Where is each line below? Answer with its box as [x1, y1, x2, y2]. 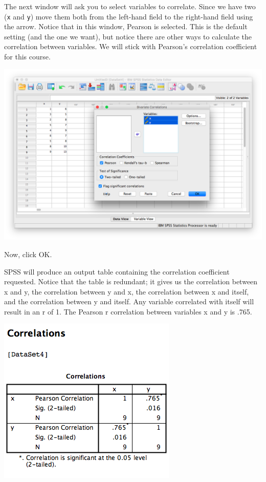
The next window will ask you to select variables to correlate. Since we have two [4, 1, 256, 11]
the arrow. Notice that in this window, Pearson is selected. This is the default [4, 21, 248, 32]
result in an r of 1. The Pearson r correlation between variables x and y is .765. [4, 306, 252, 317]
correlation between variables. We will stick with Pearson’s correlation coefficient [4, 41, 257, 52]
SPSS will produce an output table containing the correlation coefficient [4, 266, 230, 277]
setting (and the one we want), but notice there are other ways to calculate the [4, 31, 252, 41]
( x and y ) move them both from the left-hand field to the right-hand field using [4, 11, 253, 22]
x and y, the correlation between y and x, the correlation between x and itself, [4, 286, 249, 297]
